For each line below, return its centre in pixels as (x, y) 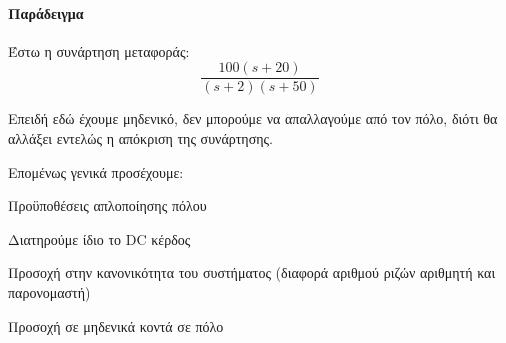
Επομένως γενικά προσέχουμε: (96, 171)
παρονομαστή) (49, 292)
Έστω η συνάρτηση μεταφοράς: (99, 50)
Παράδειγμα (46, 12)
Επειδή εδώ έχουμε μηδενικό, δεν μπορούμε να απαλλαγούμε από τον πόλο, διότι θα (253, 118)
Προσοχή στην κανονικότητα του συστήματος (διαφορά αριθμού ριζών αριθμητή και (252, 272)
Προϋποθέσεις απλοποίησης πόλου (107, 205)
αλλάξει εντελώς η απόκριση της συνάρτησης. (140, 138)
